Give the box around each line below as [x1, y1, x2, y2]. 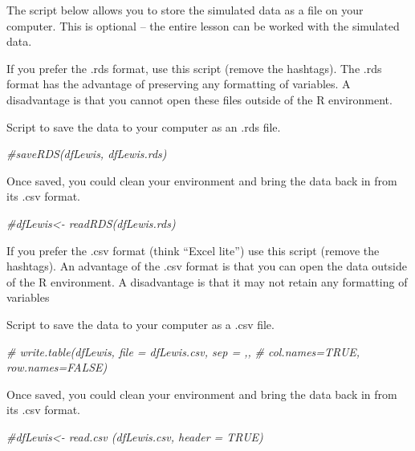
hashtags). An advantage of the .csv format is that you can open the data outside [6, 258, 407, 274]
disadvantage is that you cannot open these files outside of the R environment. [6, 91, 393, 108]
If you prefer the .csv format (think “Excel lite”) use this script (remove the [6, 242, 380, 258]
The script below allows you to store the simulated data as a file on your [6, 2, 364, 18]
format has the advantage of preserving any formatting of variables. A [6, 75, 351, 92]
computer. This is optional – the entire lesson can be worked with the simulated [6, 17, 400, 34]
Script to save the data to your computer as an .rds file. [6, 118, 281, 135]
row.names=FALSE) [6, 359, 108, 376]
